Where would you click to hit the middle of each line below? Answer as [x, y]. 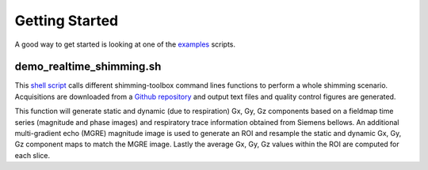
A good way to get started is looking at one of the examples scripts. [125, 44]
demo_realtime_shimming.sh [88, 67]
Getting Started [67, 21]
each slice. [32, 155]
